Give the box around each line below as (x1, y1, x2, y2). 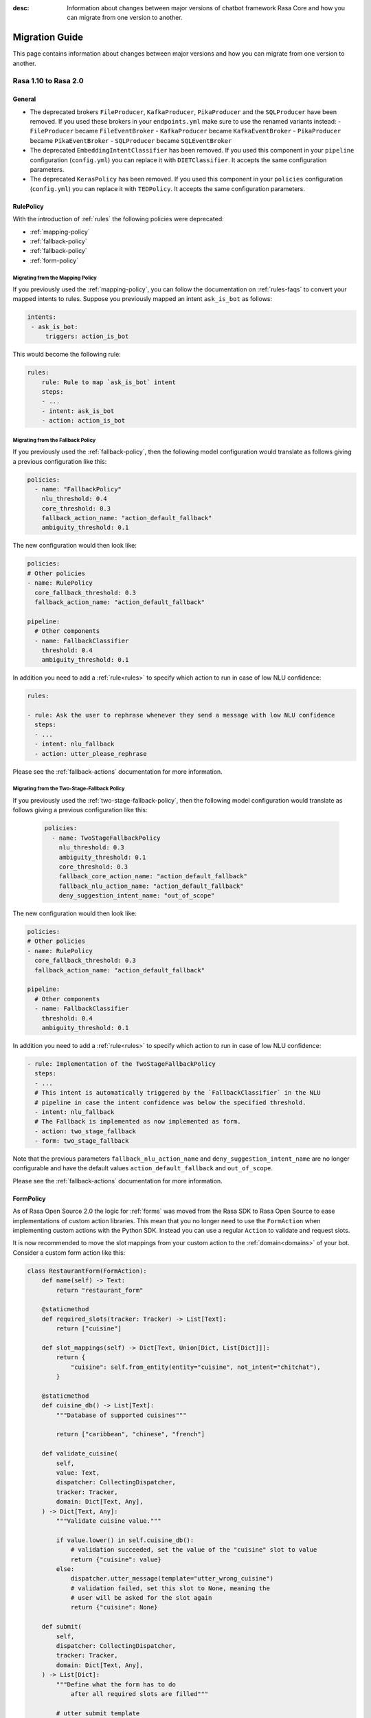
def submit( (41, 1622, 82, 1631)
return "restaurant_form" (56, 1286, 144, 1294)
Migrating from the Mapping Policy (12, 274, 98, 281)
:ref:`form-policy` (30, 256, 79, 265)
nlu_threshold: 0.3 (58, 844, 125, 851)
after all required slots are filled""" (70, 1690, 209, 1697)
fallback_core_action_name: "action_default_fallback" (58, 873, 247, 880)
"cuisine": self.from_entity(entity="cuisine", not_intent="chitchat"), (70, 1363, 321, 1371)
